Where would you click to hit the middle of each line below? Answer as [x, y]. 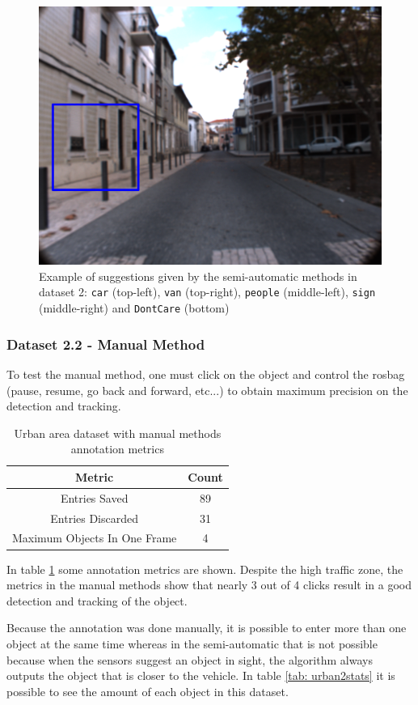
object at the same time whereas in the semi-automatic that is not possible [192, 643]
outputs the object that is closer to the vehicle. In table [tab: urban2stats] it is [201, 675]
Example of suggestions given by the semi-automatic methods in [198, 276]
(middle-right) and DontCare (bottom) [134, 308]
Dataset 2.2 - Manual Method [106, 344]
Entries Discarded [95, 518]
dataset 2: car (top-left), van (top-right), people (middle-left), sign [207, 292]
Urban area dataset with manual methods [118, 433]
